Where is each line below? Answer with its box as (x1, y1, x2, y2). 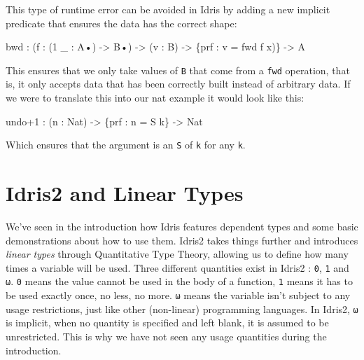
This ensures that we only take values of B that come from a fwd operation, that (6, 62, 350, 77)
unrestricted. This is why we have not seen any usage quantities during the (6, 329, 327, 343)
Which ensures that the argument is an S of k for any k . (6, 137, 246, 152)
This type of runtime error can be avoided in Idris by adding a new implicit (6, 2, 330, 16)
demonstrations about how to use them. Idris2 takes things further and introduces (6, 233, 358, 247)
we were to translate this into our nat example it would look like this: (6, 90, 304, 105)
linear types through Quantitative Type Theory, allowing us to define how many (6, 247, 349, 261)
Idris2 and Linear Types (6, 179, 244, 207)
